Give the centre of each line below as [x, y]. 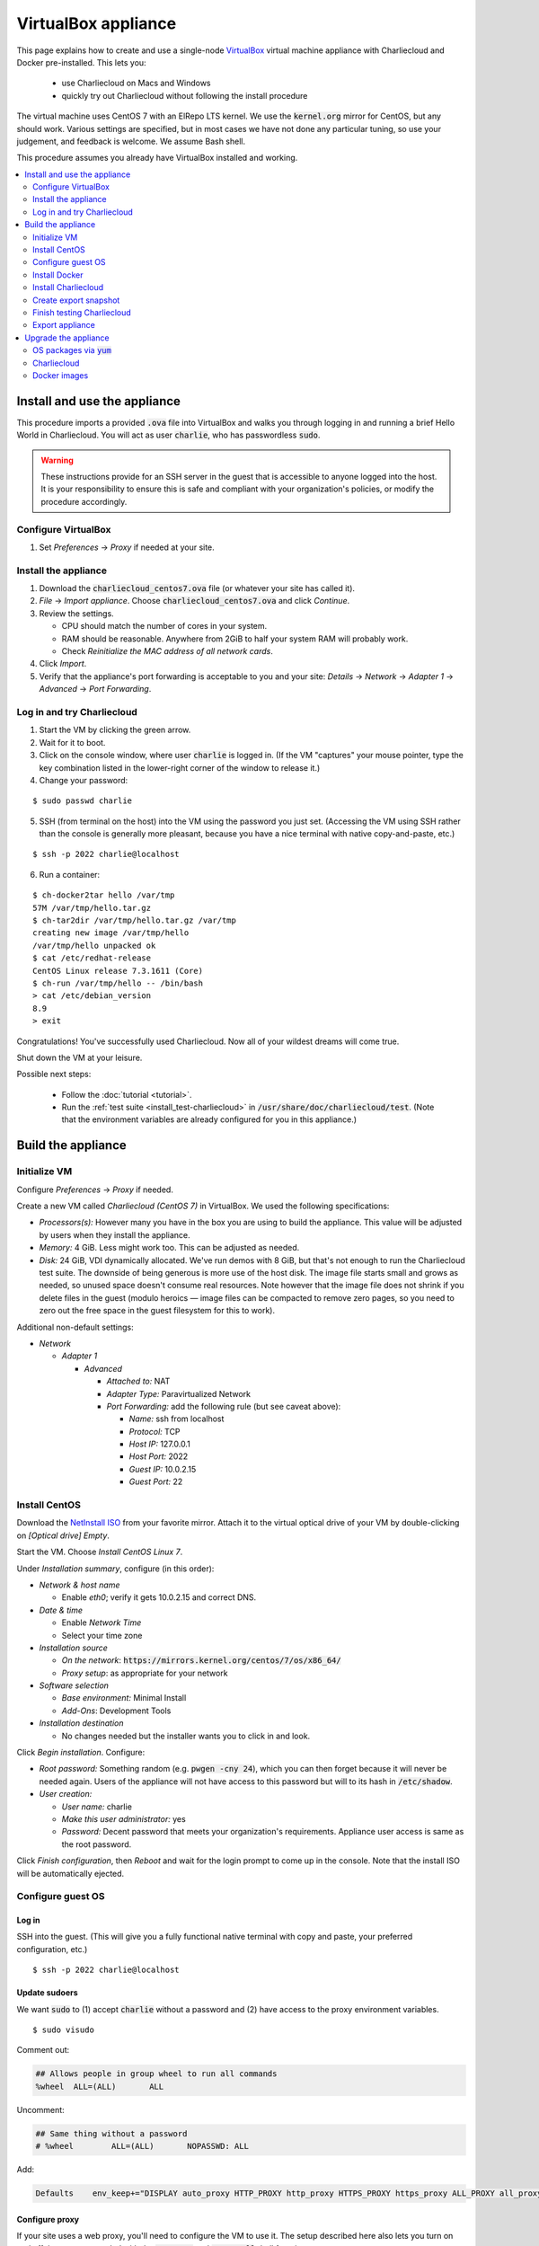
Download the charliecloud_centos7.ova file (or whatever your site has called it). [197, 588]
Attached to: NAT [138, 1381]
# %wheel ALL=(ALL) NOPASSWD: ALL [142, 2146]
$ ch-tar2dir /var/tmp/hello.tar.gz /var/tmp [135, 920]
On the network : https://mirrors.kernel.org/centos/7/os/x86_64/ [201, 1660]
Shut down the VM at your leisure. [80, 1057]
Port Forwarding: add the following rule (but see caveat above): [224, 1406]
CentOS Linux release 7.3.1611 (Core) [118, 971]
